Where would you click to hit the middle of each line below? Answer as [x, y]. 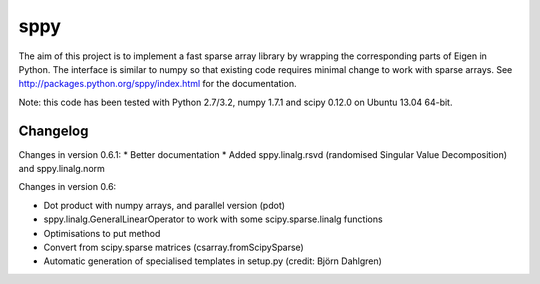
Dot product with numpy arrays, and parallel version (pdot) [164, 205]
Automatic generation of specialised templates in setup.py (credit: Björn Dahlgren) [212, 261]
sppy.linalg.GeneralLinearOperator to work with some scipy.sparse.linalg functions [213, 219]
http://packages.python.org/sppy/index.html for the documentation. [157, 84]
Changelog [53, 130]
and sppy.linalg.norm [61, 169]
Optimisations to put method [102, 233]
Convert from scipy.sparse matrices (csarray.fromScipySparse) [173, 247]
